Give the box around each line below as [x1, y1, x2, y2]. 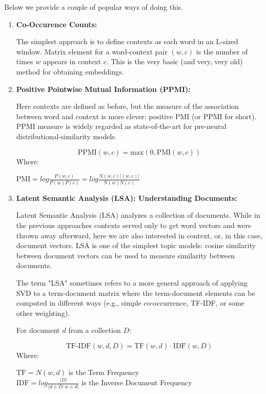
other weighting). [16, 307, 70, 318]
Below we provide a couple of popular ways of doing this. [4, 2, 183, 12]
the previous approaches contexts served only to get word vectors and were [16, 219, 252, 230]
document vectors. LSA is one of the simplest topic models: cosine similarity [16, 240, 256, 251]
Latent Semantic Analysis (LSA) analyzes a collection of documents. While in [16, 210, 260, 220]
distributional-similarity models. [16, 130, 117, 141]
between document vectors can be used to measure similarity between [16, 250, 235, 260]
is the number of [196, 46, 248, 57]
